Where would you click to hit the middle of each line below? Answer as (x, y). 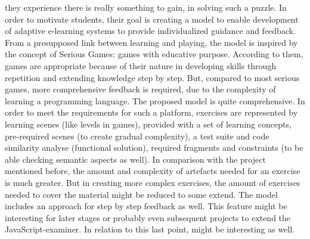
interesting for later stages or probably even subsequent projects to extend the (148, 217)
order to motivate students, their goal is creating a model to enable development (152, 19)
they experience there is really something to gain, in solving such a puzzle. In (146, 7)
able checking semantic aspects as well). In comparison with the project (135, 159)
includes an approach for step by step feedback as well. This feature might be (146, 206)
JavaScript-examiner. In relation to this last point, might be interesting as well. (150, 229)
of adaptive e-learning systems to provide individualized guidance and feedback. (151, 31)
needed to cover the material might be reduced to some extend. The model (141, 194)
